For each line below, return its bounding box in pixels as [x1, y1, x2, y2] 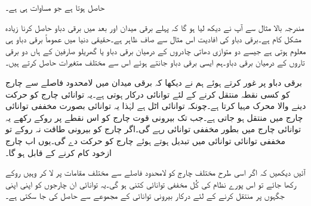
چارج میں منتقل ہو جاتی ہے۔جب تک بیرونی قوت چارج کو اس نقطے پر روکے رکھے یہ [5, 111, 303, 123]
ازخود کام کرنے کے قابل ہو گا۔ [5, 146, 112, 158]
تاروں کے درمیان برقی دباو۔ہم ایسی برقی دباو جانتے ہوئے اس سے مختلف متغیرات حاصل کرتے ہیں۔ [5, 56, 305, 68]
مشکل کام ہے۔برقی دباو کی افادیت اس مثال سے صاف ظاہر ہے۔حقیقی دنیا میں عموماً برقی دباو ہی [5, 33, 302, 45]
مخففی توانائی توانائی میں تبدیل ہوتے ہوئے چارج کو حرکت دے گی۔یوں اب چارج [5, 134, 285, 146]
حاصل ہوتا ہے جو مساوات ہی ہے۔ [5, 1, 105, 13]
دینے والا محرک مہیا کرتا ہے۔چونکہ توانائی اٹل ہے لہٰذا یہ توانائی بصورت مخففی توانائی [5, 99, 306, 112]
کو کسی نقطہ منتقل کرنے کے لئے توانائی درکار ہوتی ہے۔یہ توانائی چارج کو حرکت [5, 88, 290, 100]
